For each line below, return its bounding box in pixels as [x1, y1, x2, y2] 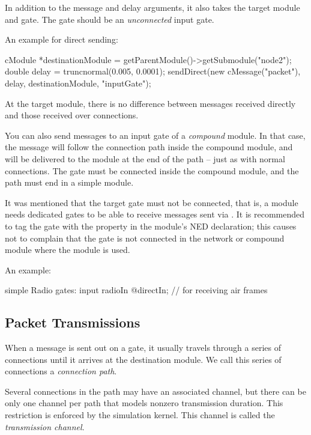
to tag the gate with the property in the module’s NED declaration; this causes [5, 219, 297, 232]
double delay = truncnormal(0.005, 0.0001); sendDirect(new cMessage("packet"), [5, 65, 301, 78]
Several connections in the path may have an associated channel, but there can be [5, 385, 306, 397]
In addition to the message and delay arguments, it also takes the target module [5, 1, 300, 13]
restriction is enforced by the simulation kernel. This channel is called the [5, 409, 275, 421]
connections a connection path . [5, 365, 117, 377]
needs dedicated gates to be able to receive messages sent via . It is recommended [5, 208, 305, 221]
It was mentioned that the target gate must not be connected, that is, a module [5, 196, 298, 208]
